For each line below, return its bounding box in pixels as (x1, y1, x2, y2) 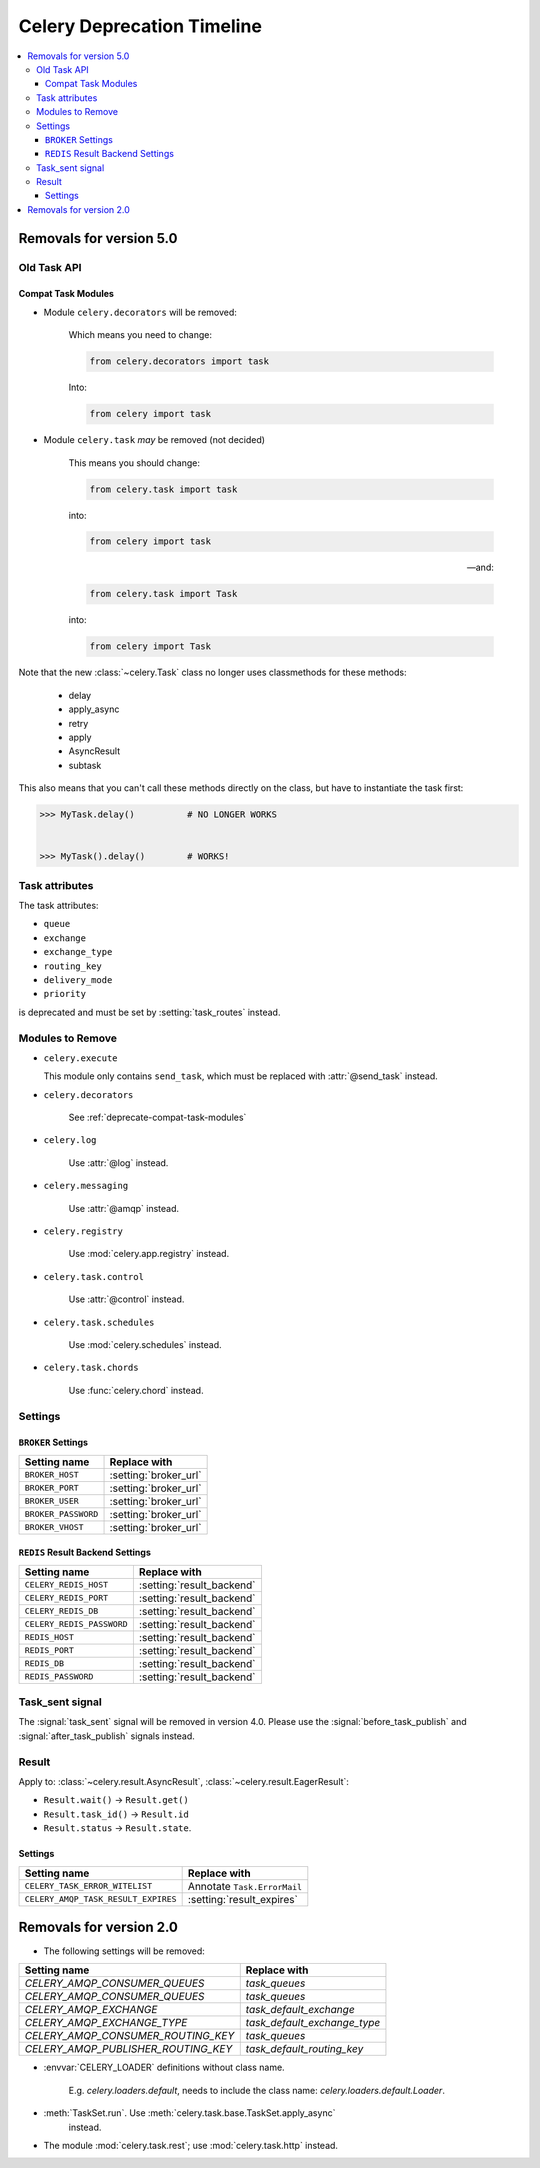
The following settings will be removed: (43, 1945, 205, 1957)
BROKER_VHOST (24, 1522, 84, 1533)
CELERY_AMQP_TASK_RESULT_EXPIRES (24, 1894, 177, 1905)
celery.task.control (43, 1271, 145, 1282)
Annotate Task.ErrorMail (187, 1879, 303, 1893)
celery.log (43, 1135, 97, 1146)
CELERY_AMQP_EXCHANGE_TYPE (24, 2016, 188, 2030)
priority (43, 988, 87, 1000)
